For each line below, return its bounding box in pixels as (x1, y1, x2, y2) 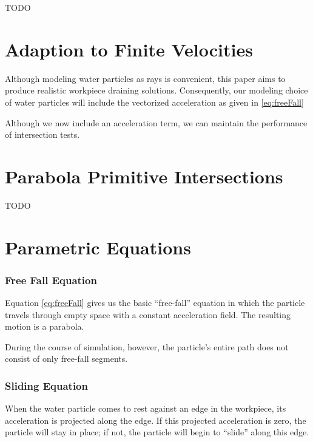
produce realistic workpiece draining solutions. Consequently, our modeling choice (5, 84, 308, 97)
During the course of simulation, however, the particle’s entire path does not (5, 340, 289, 353)
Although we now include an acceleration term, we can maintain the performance (5, 116, 308, 129)
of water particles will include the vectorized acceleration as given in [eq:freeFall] (5, 95, 304, 108)
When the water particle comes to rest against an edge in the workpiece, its (5, 402, 286, 415)
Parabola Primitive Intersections (5, 163, 283, 188)
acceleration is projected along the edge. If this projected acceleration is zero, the (5, 413, 306, 426)
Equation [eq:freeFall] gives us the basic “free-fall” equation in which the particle (5, 296, 305, 308)
